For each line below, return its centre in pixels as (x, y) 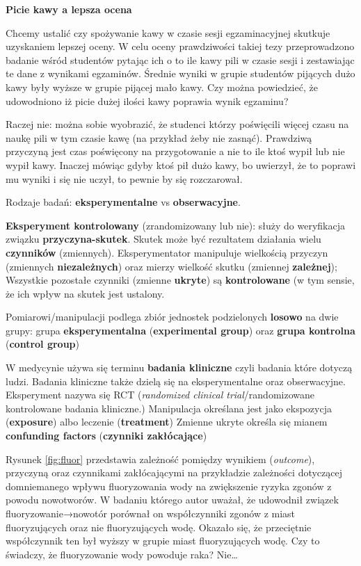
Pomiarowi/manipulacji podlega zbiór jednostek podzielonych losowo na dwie (172, 317)
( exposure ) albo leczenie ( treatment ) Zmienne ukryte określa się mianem (167, 422)
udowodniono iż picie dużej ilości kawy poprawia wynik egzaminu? (147, 100)
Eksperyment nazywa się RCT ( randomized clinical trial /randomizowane (160, 395)
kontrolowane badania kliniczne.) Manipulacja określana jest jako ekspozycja (169, 408)
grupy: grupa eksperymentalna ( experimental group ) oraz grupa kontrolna (180, 330)
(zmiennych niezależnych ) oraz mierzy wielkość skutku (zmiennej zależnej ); (171, 266)
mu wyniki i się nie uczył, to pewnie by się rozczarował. (124, 178)
